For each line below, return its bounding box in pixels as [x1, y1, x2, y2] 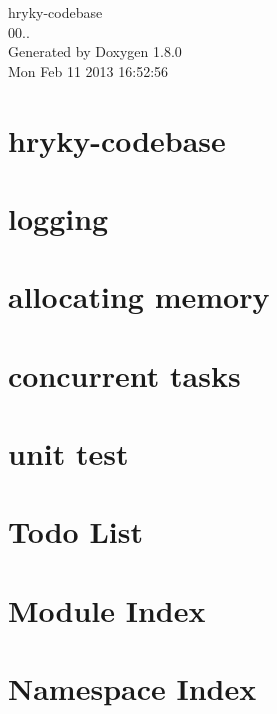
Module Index [8, 589, 206, 630]
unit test [8, 433, 129, 474]
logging [8, 197, 109, 238]
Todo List [8, 511, 143, 552]
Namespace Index [8, 668, 257, 709]
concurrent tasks [8, 354, 241, 395]
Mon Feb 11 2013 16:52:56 [8, 60, 169, 81]
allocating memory [8, 276, 270, 317]
